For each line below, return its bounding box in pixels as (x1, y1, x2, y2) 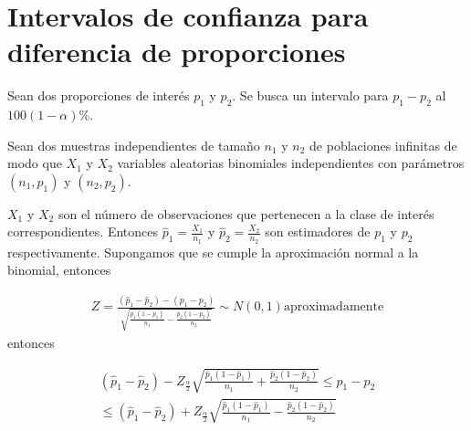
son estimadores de (265, 222, 371, 241)
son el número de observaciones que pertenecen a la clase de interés (58, 204, 434, 223)
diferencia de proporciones (7, 33, 346, 70)
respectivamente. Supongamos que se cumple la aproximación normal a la (7, 242, 419, 261)
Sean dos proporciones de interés (7, 86, 190, 105)
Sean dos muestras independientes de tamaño (7, 135, 260, 154)
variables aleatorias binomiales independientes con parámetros (117, 153, 465, 173)
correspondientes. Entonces (7, 222, 159, 241)
